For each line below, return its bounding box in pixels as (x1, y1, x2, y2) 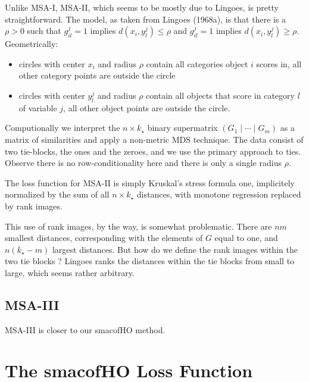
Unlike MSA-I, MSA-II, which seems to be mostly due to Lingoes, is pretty (5, 1, 279, 13)
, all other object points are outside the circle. (63, 101, 230, 114)
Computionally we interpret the (5, 121, 120, 134)
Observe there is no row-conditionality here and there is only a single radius (5, 156, 282, 169)
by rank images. (5, 199, 63, 212)
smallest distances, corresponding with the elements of (5, 231, 203, 244)
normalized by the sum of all (5, 188, 110, 201)
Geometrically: (5, 37, 58, 50)
